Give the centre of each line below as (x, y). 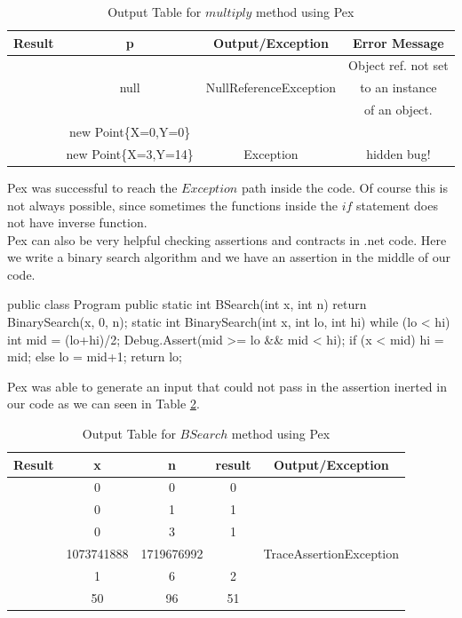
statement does (397, 205)
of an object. (398, 110)
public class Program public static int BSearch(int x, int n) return (187, 304)
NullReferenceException (271, 87)
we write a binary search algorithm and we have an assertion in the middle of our (229, 257)
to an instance (398, 87)
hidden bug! (398, 153)
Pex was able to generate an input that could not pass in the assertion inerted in (227, 386)
